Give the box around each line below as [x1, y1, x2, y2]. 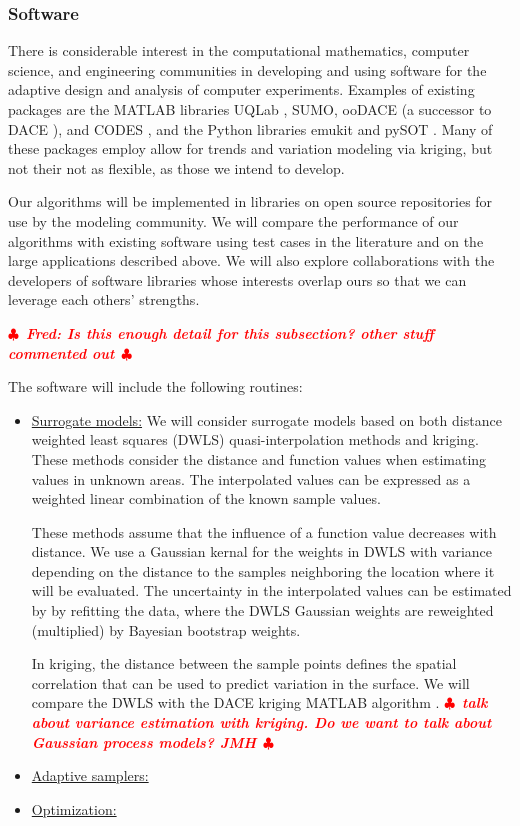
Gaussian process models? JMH [31, 731, 257, 752]
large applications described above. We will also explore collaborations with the [8, 250, 495, 271]
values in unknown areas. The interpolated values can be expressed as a [31, 468, 471, 489]
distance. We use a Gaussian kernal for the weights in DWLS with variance [31, 541, 493, 562]
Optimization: [31, 798, 117, 819]
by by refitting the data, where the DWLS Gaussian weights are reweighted [31, 600, 494, 621]
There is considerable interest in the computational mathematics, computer [8, 40, 470, 61]
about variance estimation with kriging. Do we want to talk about [31, 712, 492, 733]
